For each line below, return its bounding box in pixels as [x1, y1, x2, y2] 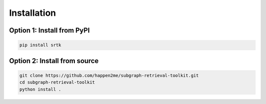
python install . [19, 86, 62, 92]
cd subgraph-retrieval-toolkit [19, 79, 96, 85]
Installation [9, 7, 56, 18]
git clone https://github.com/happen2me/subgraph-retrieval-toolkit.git [19, 72, 199, 78]
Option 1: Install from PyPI [9, 26, 90, 35]
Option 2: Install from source [9, 57, 99, 65]
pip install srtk [19, 42, 62, 48]
